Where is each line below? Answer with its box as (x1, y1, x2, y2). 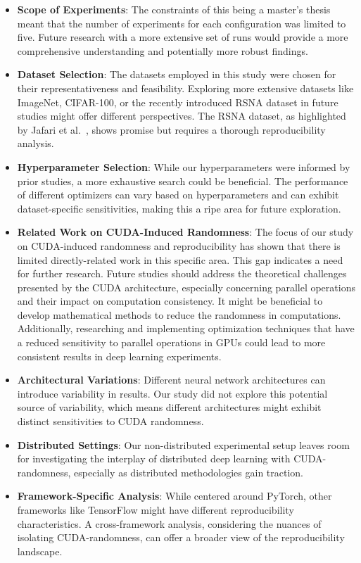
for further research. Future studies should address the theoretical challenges (17, 266, 347, 281)
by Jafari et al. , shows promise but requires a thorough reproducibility (17, 122, 326, 137)
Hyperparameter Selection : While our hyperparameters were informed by (17, 159, 350, 174)
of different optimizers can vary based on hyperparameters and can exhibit (17, 187, 339, 202)
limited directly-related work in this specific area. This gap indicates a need (17, 252, 343, 267)
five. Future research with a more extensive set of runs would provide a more (17, 30, 348, 44)
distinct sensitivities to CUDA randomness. (17, 414, 204, 429)
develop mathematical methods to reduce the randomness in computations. (17, 307, 341, 322)
